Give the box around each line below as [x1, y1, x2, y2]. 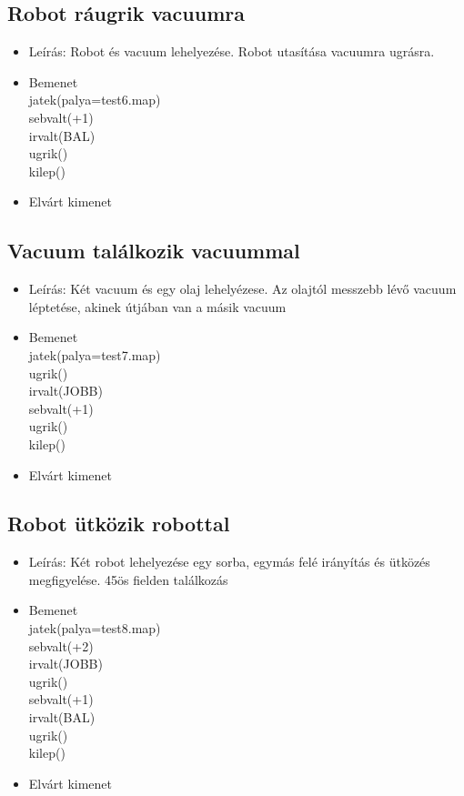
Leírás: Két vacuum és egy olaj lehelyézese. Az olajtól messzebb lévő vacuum [28, 279, 457, 298]
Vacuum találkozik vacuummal [7, 237, 300, 265]
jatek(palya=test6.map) [28, 90, 161, 109]
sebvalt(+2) [28, 636, 94, 655]
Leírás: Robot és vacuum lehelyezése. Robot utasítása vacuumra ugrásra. [28, 42, 435, 61]
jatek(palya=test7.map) [28, 345, 161, 364]
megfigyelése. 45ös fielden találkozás [28, 569, 228, 589]
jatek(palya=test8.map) [28, 619, 161, 638]
